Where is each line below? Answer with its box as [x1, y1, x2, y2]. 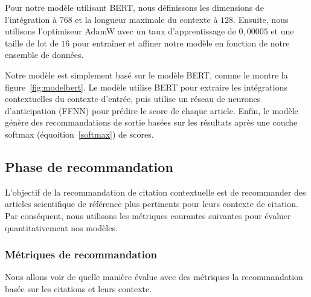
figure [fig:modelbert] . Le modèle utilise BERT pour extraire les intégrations [5, 80, 287, 93]
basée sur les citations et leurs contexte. [5, 282, 152, 295]
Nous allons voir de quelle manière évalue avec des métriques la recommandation [5, 270, 303, 283]
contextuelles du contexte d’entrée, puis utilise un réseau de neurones [5, 92, 261, 105]
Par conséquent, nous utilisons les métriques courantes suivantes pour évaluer [5, 209, 291, 222]
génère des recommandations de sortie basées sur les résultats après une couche [5, 116, 298, 129]
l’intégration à [5, 13, 57, 25]
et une [271, 25, 294, 37]
